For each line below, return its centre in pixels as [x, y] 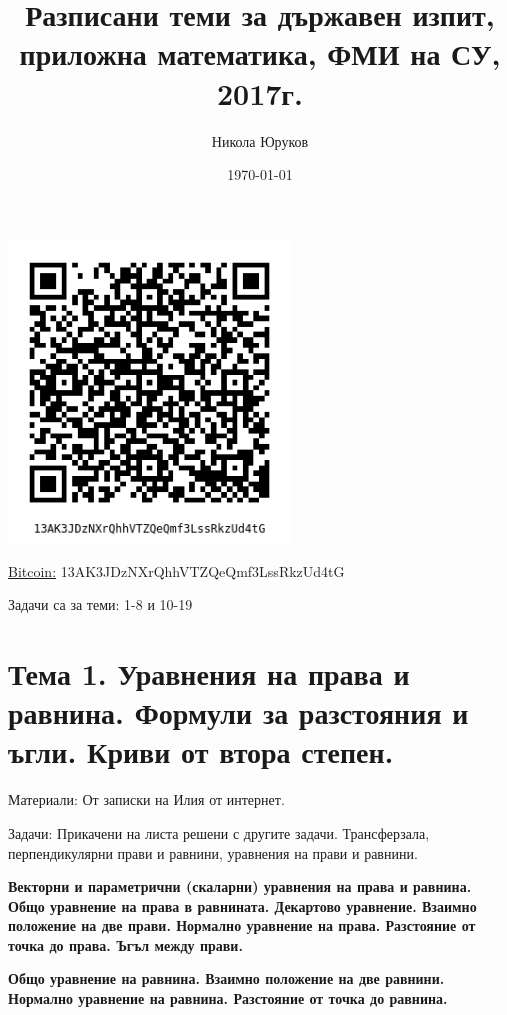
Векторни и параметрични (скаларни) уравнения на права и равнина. [240, 886]
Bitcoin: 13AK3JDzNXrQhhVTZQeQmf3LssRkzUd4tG [176, 570]
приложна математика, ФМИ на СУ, [260, 53]
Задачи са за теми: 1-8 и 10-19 [100, 604]
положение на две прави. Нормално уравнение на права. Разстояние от [242, 925]
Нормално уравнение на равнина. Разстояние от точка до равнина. [228, 998]
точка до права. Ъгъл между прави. [125, 944]
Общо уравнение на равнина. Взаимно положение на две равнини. [226, 978]
